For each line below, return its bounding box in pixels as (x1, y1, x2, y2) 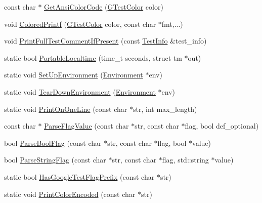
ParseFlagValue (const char (44, 120, 129, 131)
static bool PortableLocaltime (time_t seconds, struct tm (4, 52, 182, 63)
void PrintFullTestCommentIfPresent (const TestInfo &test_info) (4, 35, 207, 46)
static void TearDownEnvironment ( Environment (4, 86, 156, 97)
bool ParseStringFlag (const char (4, 154, 106, 165)
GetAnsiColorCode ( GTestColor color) (44, 2, 163, 12)
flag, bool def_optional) (185, 120, 259, 131)
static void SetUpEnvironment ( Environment (4, 69, 143, 80)
